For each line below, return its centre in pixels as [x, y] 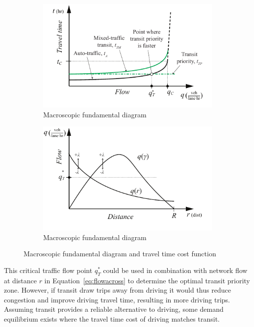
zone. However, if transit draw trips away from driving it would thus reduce [117, 290]
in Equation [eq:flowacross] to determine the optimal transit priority [147, 280]
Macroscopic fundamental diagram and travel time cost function [120, 254]
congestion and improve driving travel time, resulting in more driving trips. [117, 299]
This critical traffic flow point [48, 270]
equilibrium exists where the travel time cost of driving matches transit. [112, 319]
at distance [20, 280]
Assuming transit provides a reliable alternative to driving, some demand [114, 309]
